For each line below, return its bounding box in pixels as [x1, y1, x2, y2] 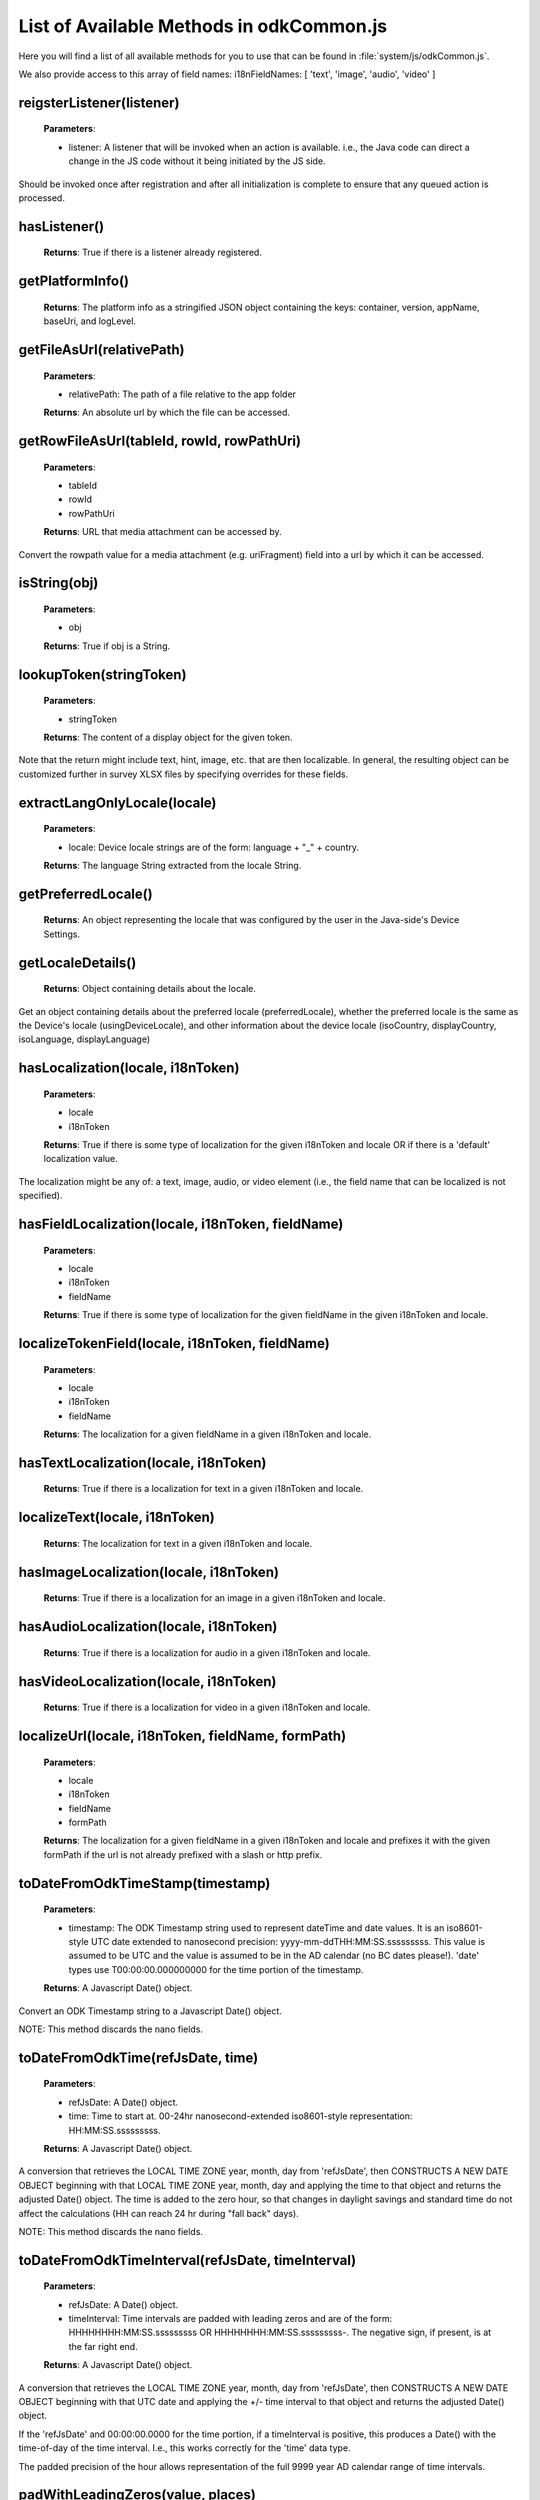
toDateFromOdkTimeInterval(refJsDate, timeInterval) [18, 2251, 357, 2269]
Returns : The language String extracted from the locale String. [43, 860, 302, 871]
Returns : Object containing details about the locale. [43, 983, 257, 995]
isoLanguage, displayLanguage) [18, 1033, 151, 1045]
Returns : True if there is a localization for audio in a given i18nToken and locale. [43, 1646, 371, 1659]
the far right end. [68, 2340, 139, 2352]
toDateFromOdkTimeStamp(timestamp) [18, 1875, 271, 1892]
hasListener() [18, 218, 105, 235]
